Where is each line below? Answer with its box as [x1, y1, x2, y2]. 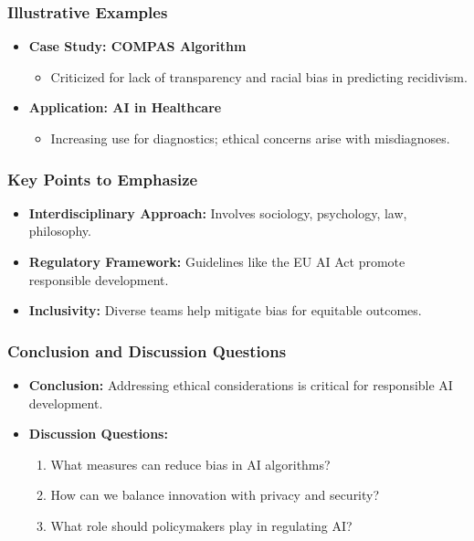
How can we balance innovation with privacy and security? [50, 485, 380, 504]
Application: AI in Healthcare [28, 98, 222, 117]
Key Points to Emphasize [7, 167, 198, 190]
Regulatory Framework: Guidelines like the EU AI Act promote [28, 252, 406, 270]
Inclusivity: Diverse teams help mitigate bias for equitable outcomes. [28, 301, 422, 320]
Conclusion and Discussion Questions [7, 339, 287, 362]
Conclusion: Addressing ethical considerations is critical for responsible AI [28, 376, 453, 394]
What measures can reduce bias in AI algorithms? [50, 454, 331, 473]
